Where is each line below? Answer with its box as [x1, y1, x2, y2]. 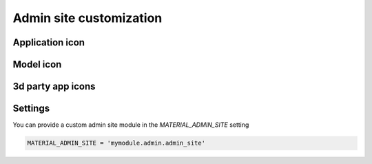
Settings [12, 103, 50, 114]
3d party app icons [12, 81, 96, 92]
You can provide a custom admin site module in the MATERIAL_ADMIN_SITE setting [12, 121, 249, 129]
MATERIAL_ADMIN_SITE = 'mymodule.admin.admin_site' [27, 139, 206, 147]
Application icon [12, 37, 85, 48]
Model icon [12, 59, 62, 70]
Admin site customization [12, 10, 163, 25]
